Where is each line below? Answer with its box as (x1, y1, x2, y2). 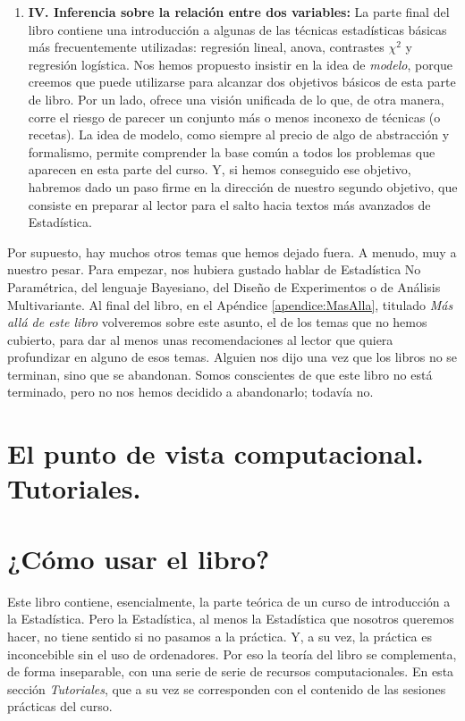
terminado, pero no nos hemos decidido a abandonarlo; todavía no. (7, 382, 374, 401)
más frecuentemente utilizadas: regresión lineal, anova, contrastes (28, 38, 385, 56)
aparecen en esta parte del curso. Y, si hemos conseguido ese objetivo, (28, 160, 411, 179)
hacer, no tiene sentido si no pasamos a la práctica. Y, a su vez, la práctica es (7, 626, 432, 645)
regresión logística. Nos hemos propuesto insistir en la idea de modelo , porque (28, 54, 453, 73)
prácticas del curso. (7, 697, 113, 716)
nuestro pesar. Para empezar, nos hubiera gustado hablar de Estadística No (7, 260, 421, 279)
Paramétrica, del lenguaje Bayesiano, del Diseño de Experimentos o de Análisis (7, 277, 441, 296)
